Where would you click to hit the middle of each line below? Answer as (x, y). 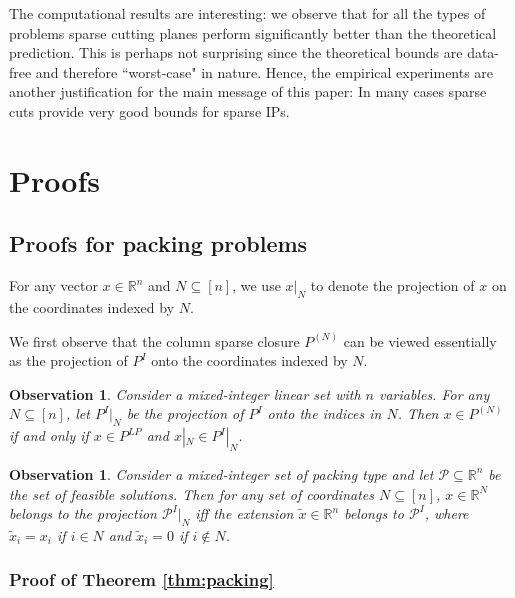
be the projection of (185, 413)
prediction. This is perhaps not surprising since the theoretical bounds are (236, 52)
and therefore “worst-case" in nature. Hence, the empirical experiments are (264, 71)
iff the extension (244, 513)
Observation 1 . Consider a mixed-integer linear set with (185, 393)
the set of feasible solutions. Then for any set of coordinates (192, 493)
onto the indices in (324, 413)
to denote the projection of (392, 285)
